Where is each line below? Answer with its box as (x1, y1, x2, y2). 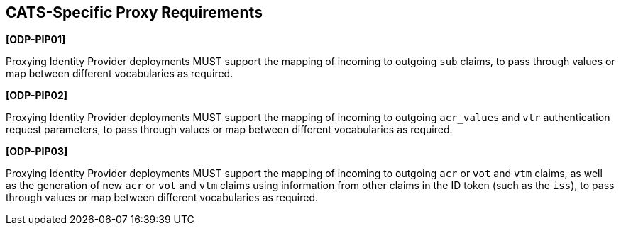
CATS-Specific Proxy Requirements (6, 4, 263, 21)
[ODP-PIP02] (6, 89, 68, 102)
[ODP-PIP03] (6, 145, 68, 158)
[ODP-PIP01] (6, 33, 66, 46)
